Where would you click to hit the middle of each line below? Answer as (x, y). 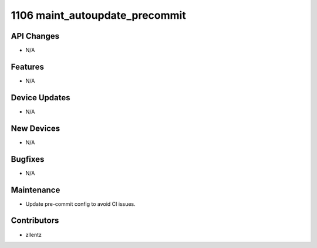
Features (27, 67)
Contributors (35, 221)
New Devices (36, 128)
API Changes (35, 36)
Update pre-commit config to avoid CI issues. (81, 204)
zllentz (34, 235)
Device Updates (41, 98)
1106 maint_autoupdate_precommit (98, 15)
